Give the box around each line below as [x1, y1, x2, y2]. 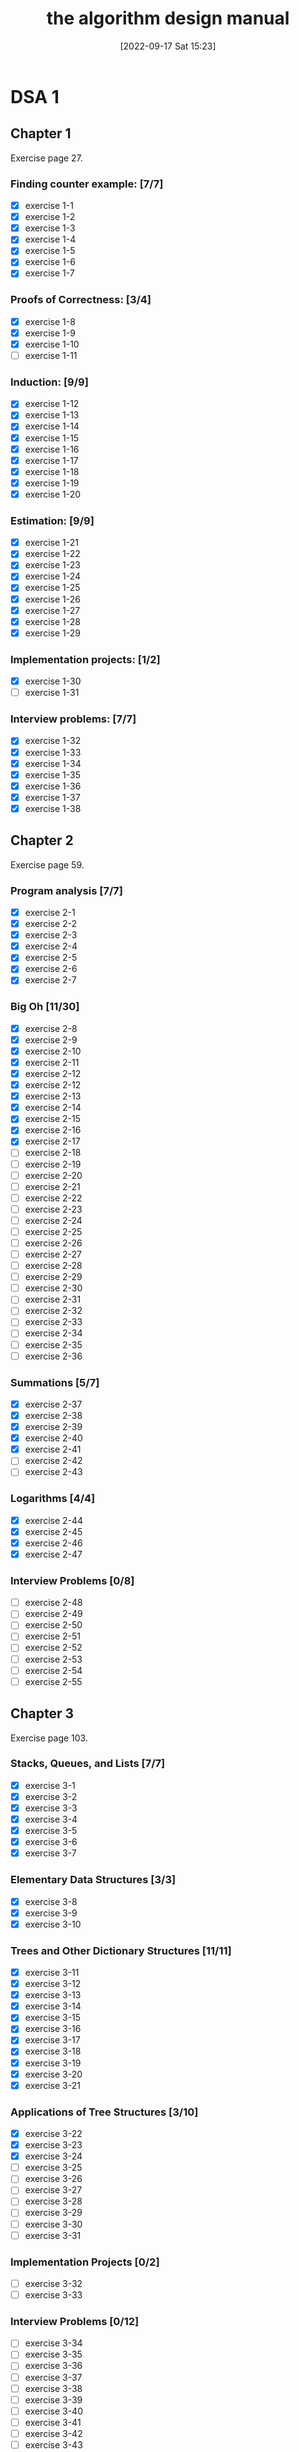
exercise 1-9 [24, 327, 76, 339]
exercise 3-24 [24, 2150, 83, 2162]
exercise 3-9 [24, 1907, 78, 1919]
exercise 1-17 [24, 454, 79, 466]
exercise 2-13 [24, 1090, 82, 1102]
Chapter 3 [10, 1705, 75, 1722]
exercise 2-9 [24, 1033, 78, 1046]
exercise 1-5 [24, 245, 76, 257]
